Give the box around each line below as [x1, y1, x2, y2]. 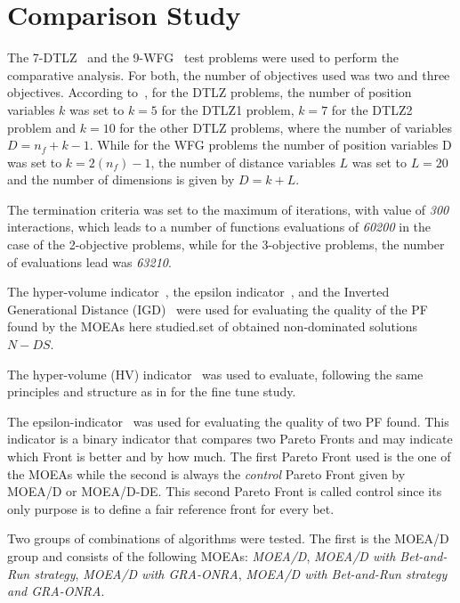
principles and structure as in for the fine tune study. [7, 382, 296, 401]
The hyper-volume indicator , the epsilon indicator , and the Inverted [7, 282, 390, 301]
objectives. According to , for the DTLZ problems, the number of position [7, 83, 412, 102]
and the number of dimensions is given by [7, 170, 235, 189]
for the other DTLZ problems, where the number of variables [119, 118, 453, 136]
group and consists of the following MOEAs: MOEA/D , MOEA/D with [7, 546, 396, 565]
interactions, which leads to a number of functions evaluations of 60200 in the [7, 217, 432, 236]
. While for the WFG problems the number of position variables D [89, 135, 452, 154]
